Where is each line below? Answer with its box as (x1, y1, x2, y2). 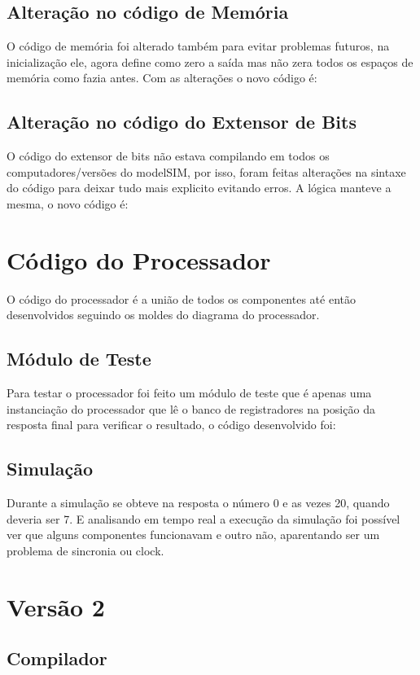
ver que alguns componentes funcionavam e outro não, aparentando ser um (7, 526, 380, 543)
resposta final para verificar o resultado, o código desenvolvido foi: (7, 416, 336, 433)
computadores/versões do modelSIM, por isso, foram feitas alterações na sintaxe (7, 163, 406, 180)
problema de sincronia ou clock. (7, 541, 164, 559)
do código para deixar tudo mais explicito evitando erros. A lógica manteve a (7, 179, 392, 196)
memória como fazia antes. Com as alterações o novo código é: (7, 69, 317, 86)
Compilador (7, 646, 107, 671)
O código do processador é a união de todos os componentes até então (7, 290, 356, 307)
